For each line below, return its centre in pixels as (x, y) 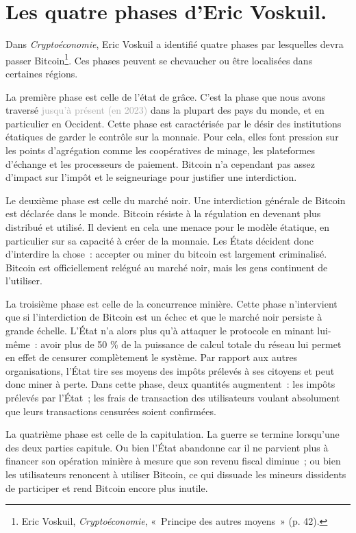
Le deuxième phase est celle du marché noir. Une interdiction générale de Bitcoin (176, 200)
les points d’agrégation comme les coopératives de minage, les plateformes (161, 150)
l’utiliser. (24, 281)
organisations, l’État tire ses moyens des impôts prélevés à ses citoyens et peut (170, 370)
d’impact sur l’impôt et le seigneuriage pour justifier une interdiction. (151, 177)
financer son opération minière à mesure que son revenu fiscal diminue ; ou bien (173, 461)
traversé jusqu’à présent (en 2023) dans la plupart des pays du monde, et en (165, 110)
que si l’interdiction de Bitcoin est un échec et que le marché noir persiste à (164, 317)
